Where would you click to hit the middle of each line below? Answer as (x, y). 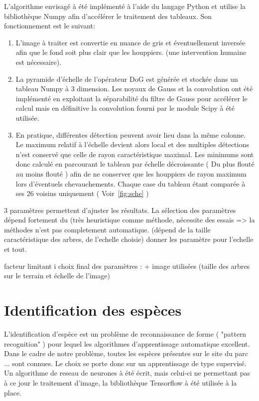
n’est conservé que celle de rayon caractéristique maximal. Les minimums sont (135, 154)
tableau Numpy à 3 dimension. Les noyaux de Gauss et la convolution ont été (134, 89)
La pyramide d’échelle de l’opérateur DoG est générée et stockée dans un (127, 79)
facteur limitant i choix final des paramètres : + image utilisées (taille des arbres (127, 266)
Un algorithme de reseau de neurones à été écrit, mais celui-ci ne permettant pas (127, 373)
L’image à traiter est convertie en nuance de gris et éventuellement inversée (130, 42)
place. (13, 392)
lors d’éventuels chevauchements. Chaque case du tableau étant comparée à (130, 183)
